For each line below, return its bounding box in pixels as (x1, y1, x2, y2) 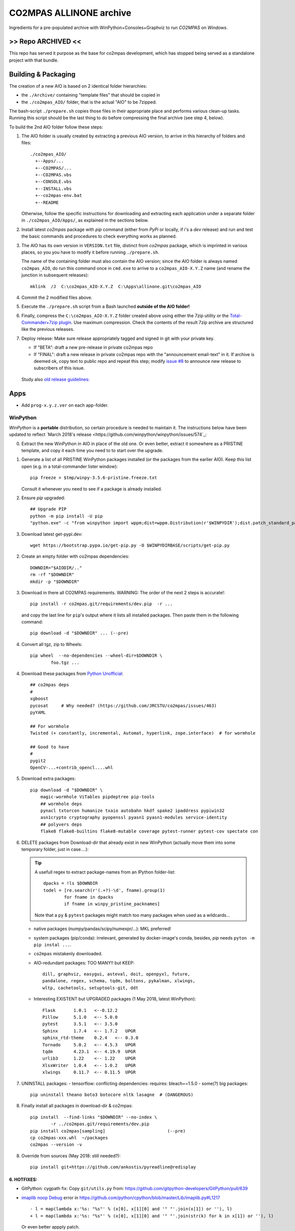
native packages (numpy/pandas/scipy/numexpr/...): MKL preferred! (33, 926, 172, 932)
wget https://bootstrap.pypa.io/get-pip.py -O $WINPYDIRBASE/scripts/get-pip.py (30, 542, 230, 548)
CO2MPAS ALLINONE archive (9, 7, 132, 18)
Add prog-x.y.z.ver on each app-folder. (21, 402, 109, 408)
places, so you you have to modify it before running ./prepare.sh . (21, 249, 159, 255)
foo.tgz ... (51, 660, 80, 665)
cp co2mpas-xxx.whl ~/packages (30, 1135, 108, 1140)
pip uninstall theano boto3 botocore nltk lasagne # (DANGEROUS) (30, 1092, 194, 1098)
